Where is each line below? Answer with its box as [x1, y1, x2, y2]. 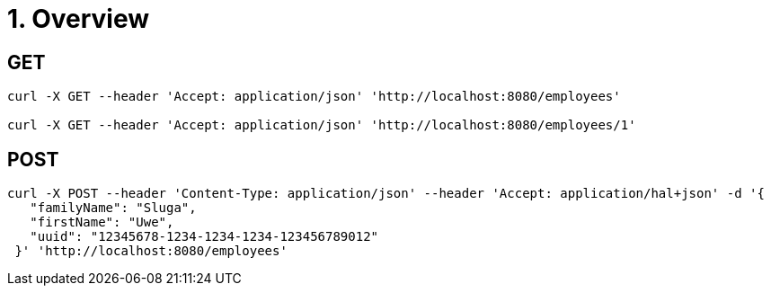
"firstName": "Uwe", [30, 215, 174, 230]
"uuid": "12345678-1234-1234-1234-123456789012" [30, 229, 379, 244]
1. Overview [7, 4, 150, 34]
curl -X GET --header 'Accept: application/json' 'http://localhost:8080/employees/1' [7, 118, 636, 133]
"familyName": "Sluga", [30, 200, 197, 216]
